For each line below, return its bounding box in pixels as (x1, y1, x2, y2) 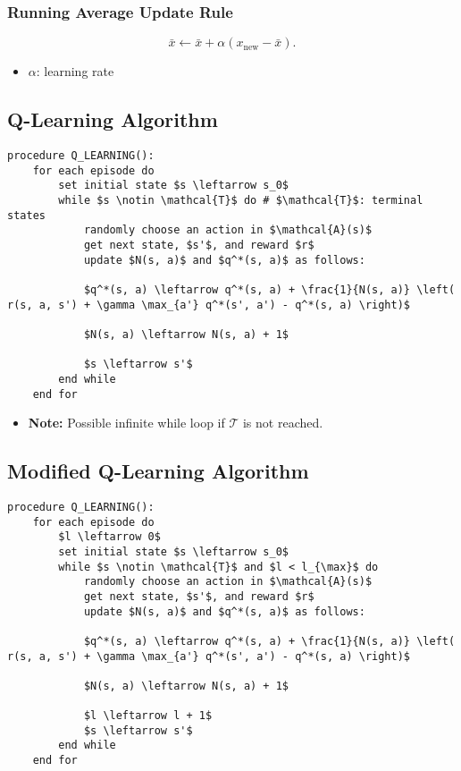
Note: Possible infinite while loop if (28, 413, 225, 432)
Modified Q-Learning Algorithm (7, 457, 309, 485)
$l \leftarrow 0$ (58, 530, 161, 544)
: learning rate (36, 62, 114, 80)
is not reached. (242, 413, 323, 432)
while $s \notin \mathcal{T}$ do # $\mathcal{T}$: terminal (58, 193, 423, 207)
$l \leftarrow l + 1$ (83, 709, 213, 723)
